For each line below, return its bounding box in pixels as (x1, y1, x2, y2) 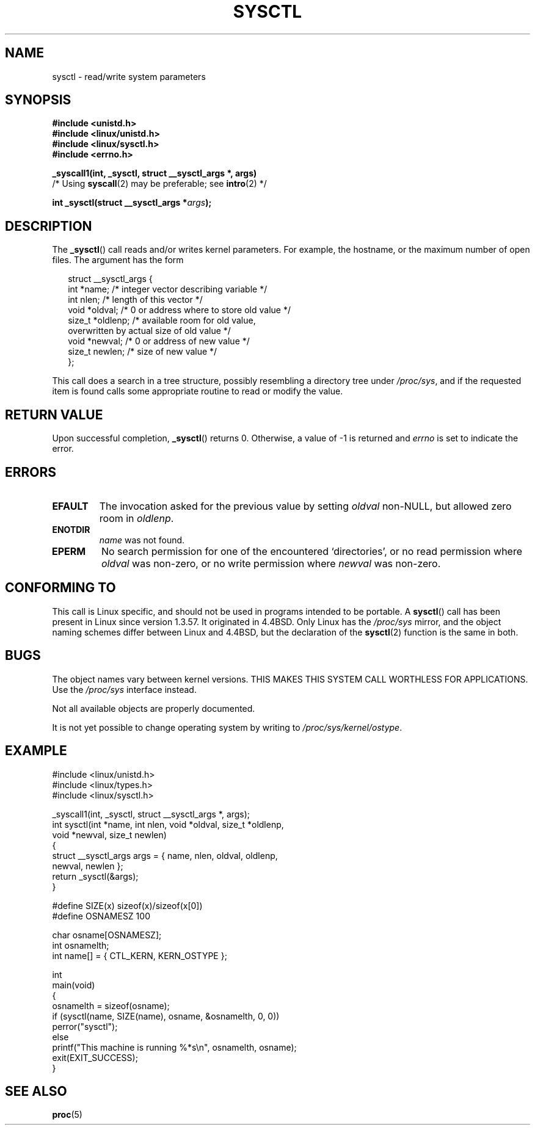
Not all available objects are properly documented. (52, 703, 255, 714)
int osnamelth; (52, 940, 109, 951)
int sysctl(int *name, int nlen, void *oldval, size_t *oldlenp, (52, 819, 284, 830)
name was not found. (99, 534, 185, 545)
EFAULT (52, 499, 89, 512)
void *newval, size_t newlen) (52, 829, 167, 840)
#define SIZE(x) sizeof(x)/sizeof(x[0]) (52, 900, 203, 911)
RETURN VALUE (5, 407, 103, 422)
